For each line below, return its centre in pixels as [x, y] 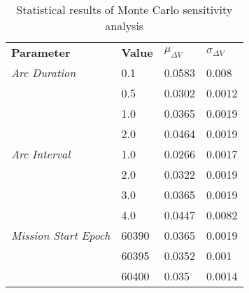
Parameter [41, 52]
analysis [124, 26]
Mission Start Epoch [61, 235]
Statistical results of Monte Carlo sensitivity [124, 9]
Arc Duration [44, 73]
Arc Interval [41, 154]
